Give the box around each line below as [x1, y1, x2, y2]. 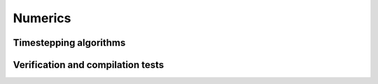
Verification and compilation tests [13, 59, 164, 71]
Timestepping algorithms [13, 37, 126, 49]
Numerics [13, 10, 71, 26]
